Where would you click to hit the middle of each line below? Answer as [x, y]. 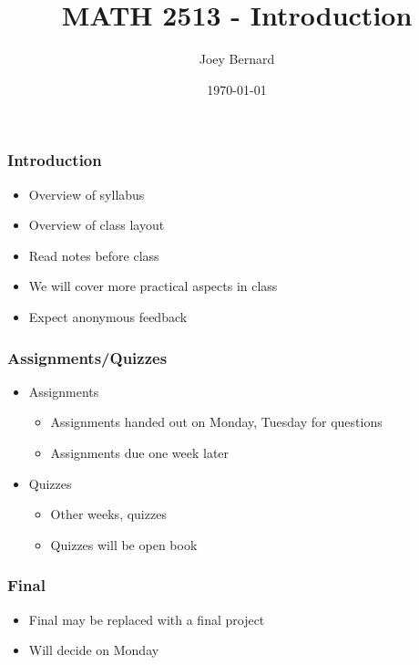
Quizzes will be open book [124, 544]
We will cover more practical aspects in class [153, 286]
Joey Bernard [237, 59]
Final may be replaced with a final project [147, 619]
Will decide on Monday [94, 650]
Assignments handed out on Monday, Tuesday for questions [216, 422]
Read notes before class [94, 255]
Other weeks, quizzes [108, 514]
